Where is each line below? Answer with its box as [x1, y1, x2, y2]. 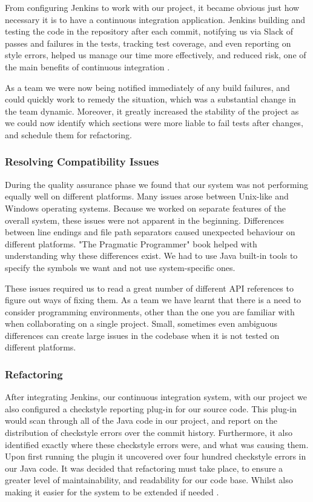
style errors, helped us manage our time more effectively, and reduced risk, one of [5, 49, 306, 61]
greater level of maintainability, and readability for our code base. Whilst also [5, 474, 293, 486]
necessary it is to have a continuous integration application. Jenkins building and [5, 13, 306, 25]
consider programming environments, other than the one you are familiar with [5, 305, 295, 318]
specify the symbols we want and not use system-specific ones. [5, 261, 236, 273]
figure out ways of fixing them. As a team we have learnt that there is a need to [5, 293, 301, 306]
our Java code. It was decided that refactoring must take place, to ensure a [5, 461, 283, 474]
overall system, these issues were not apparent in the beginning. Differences [5, 213, 284, 226]
